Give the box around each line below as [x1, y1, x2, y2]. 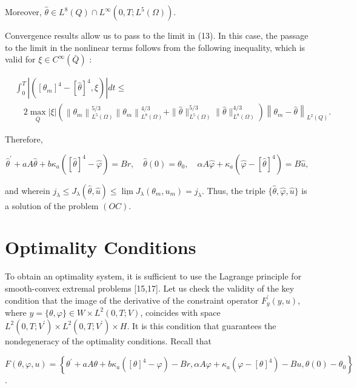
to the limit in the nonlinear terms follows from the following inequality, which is [5, 41, 305, 53]
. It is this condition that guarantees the [127, 319, 276, 332]
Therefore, [5, 133, 43, 145]
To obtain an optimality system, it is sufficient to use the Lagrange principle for [5, 270, 302, 283]
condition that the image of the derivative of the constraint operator [5, 293, 259, 306]
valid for [5, 53, 36, 65]
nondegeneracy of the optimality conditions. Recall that [5, 334, 212, 347]
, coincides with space [140, 306, 221, 318]
